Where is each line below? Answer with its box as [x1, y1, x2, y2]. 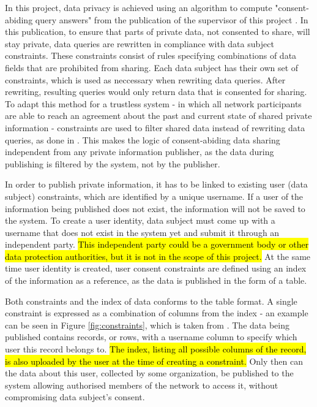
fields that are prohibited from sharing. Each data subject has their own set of [5, 61, 299, 74]
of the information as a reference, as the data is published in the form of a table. [5, 274, 307, 287]
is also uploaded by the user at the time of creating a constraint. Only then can [5, 354, 303, 367]
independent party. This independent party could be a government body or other [5, 238, 309, 251]
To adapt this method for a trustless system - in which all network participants [5, 97, 302, 110]
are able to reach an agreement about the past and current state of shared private [5, 109, 312, 122]
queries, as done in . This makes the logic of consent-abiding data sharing [5, 133, 280, 146]
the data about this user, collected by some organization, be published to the [5, 367, 294, 379]
